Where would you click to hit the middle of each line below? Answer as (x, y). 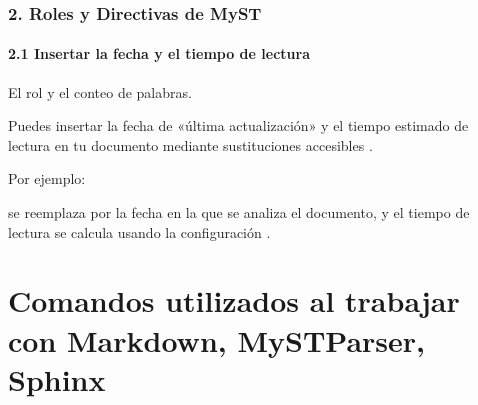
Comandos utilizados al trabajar (234, 300)
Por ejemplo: (47, 178)
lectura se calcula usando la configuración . (139, 231)
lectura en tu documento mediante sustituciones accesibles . (190, 144)
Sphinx (57, 378)
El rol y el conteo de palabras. (100, 91)
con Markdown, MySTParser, (217, 339)
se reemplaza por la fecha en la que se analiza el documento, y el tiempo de (239, 212)
